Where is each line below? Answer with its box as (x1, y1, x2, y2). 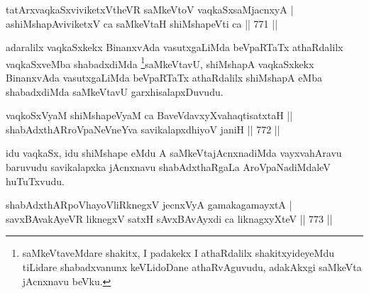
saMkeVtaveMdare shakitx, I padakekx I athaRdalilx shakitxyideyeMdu (22, 245, 334, 260)
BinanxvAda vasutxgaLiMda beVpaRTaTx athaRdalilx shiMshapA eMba (6, 70, 322, 85)
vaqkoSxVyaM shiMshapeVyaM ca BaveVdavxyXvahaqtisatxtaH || (6, 108, 293, 123)
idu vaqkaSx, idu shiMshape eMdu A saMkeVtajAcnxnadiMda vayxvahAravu (6, 145, 342, 160)
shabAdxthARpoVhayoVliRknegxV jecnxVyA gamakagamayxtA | (6, 197, 292, 212)
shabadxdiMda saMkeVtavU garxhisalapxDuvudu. (6, 84, 224, 99)
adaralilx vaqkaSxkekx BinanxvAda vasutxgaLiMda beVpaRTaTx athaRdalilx (6, 40, 343, 55)
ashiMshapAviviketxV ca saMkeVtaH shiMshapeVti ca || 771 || (6, 16, 278, 31)
